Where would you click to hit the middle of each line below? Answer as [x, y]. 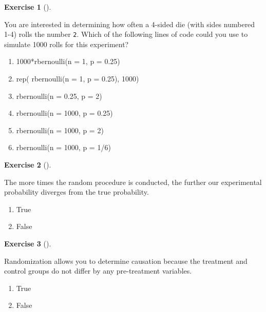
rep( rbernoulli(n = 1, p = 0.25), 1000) [78, 79]
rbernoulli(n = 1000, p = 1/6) [63, 147]
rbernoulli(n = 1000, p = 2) [60, 130]
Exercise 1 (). [28, 7]
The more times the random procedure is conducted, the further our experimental [133, 182]
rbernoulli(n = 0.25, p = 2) [59, 96]
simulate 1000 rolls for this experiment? [66, 44]
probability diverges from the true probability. [77, 192]
